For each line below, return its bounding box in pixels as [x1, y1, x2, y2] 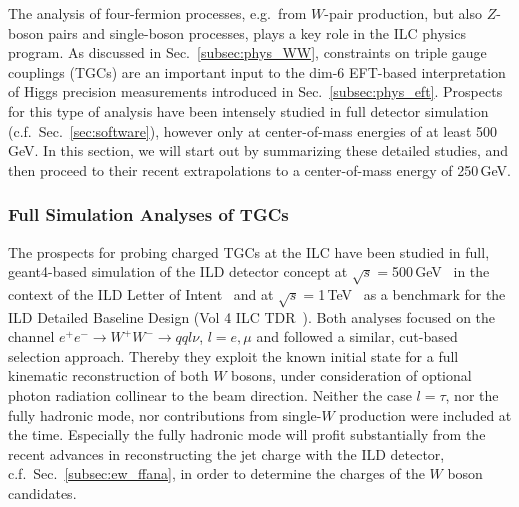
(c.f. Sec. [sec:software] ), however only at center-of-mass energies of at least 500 [8, 120, 497, 141]
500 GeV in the [391, 261, 490, 282]
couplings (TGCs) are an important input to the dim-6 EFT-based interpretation [8, 61, 506, 82]
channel [8, 326, 55, 347]
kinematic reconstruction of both [8, 365, 209, 386]
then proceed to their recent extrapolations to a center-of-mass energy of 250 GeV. [8, 159, 511, 180]
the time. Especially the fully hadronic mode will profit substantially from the [8, 424, 486, 445]
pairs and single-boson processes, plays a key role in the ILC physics [48, 22, 466, 43]
